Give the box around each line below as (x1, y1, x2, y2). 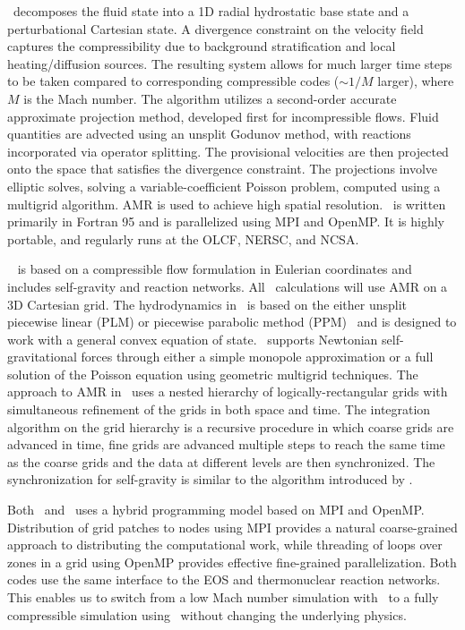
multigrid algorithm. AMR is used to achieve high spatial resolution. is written (7, 194, 446, 213)
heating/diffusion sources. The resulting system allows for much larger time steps (7, 54, 452, 72)
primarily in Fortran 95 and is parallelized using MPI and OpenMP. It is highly (7, 212, 444, 231)
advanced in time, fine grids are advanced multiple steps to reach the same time (7, 435, 445, 454)
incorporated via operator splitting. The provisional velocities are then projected (7, 141, 449, 160)
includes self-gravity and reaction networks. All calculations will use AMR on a (7, 277, 448, 295)
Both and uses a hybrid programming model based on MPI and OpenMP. (7, 500, 425, 519)
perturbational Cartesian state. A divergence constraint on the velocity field (7, 19, 424, 38)
